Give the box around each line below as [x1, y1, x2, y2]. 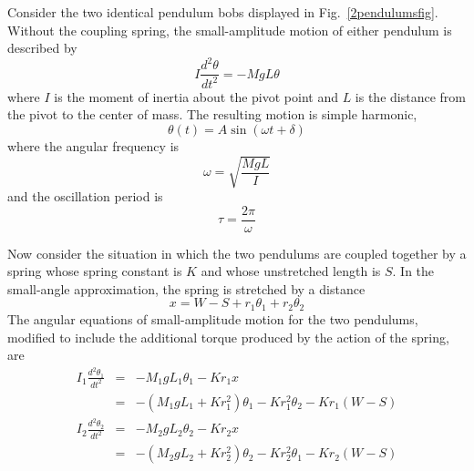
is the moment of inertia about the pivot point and [54, 87, 338, 106]
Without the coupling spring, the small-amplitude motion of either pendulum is [7, 20, 452, 39]
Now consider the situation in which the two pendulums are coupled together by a [7, 243, 467, 262]
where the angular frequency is [7, 136, 180, 155]
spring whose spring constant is [7, 261, 182, 281]
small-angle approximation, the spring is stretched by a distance [7, 279, 366, 298]
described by [7, 38, 77, 57]
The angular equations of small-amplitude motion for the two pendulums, [7, 309, 418, 328]
